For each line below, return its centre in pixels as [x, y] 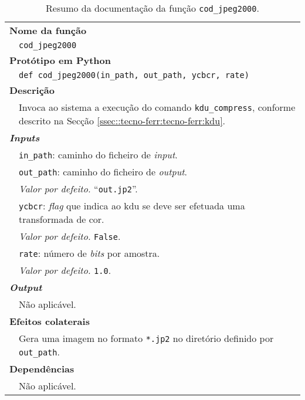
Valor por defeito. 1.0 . [65, 270]
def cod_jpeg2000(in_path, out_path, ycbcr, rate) [134, 75]
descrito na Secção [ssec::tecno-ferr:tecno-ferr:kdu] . [122, 121]
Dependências [42, 369]
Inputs [25, 138]
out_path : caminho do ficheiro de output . [103, 172]
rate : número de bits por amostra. [89, 253]
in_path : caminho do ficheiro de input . [98, 155]
